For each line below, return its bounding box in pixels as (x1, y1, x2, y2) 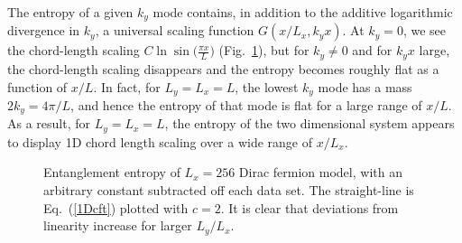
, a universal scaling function (95, 21, 254, 40)
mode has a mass (318, 77, 412, 96)
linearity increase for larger (43, 216, 192, 235)
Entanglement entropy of (43, 163, 180, 182)
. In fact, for (93, 77, 161, 96)
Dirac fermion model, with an (238, 163, 402, 182)
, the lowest (235, 77, 299, 96)
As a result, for (7, 114, 91, 133)
